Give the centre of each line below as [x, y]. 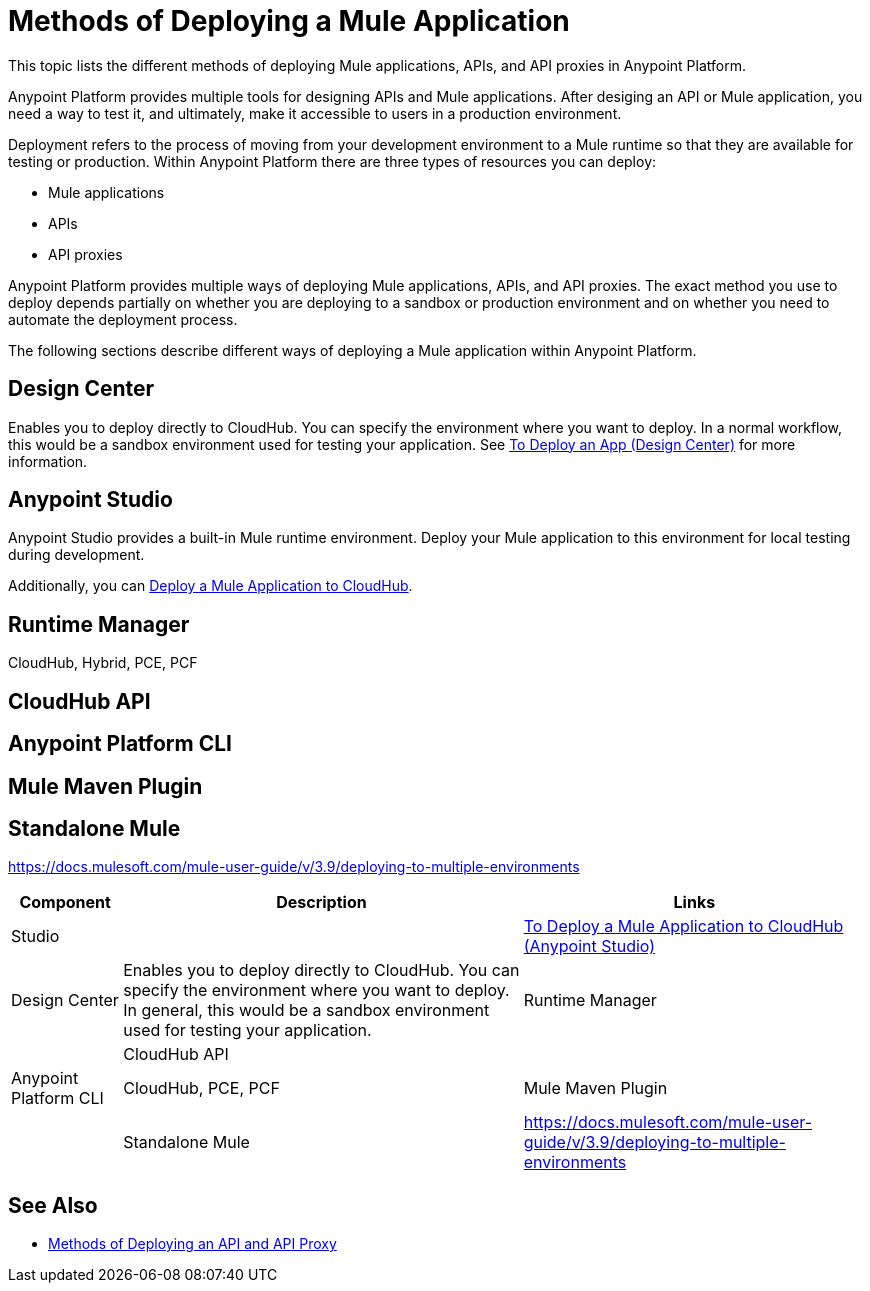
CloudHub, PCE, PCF [201, 1088]
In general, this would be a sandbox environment [306, 1010]
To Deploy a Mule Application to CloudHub [683, 926]
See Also [53, 1205]
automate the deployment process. [123, 319]
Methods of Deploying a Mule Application [289, 21]
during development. [76, 555]
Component [65, 902]
